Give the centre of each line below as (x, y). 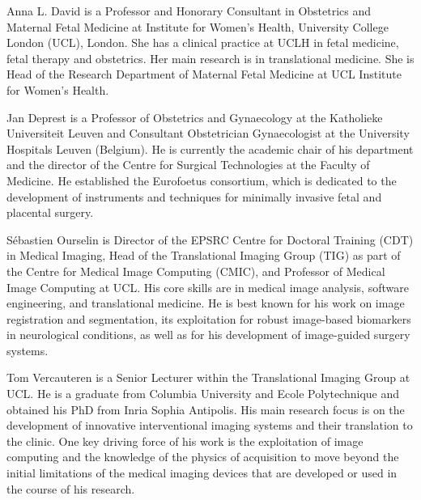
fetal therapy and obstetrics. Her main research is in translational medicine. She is (210, 58)
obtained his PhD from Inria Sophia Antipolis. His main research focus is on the (206, 409)
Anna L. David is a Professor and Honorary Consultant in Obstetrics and (189, 11)
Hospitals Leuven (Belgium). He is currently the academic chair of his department (210, 148)
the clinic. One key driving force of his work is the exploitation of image (185, 441)
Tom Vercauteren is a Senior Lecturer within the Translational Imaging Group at (208, 377)
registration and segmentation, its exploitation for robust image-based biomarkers (209, 318)
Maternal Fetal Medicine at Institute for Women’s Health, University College (198, 26)
